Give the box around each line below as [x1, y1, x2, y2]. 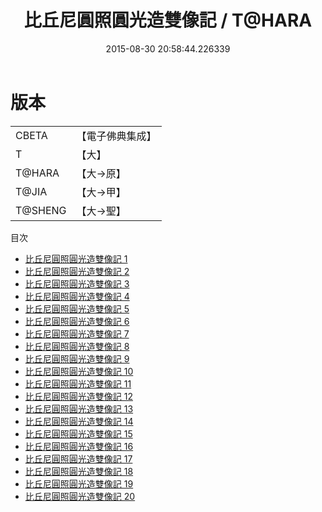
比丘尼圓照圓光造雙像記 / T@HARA [23, 9, 313, 32]
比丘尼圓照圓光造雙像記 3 [24, 277, 130, 290]
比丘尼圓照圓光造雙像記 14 [24, 415, 134, 427]
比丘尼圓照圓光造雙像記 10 [24, 365, 134, 377]
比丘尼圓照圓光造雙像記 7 [24, 327, 130, 340]
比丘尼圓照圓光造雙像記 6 [24, 315, 130, 327]
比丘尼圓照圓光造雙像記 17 [24, 452, 133, 465]
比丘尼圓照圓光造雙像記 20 [24, 490, 136, 502]
